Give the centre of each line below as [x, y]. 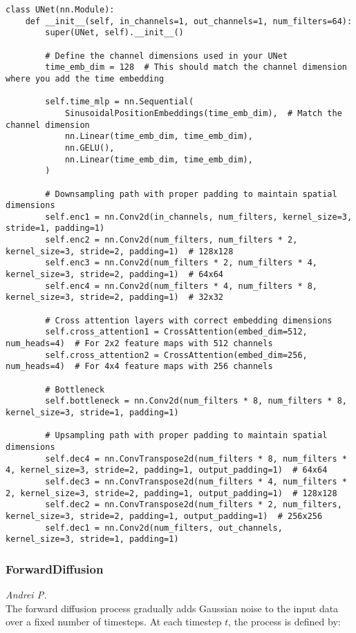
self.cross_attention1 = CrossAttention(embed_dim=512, [176, 332]
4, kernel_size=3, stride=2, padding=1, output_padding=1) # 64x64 [167, 470]
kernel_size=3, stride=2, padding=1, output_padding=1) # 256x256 [164, 516]
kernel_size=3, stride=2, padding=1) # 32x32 [114, 297]
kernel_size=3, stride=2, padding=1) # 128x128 [120, 251]
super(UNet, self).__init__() [114, 33]
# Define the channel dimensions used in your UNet [167, 56]
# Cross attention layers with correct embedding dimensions [189, 320]
